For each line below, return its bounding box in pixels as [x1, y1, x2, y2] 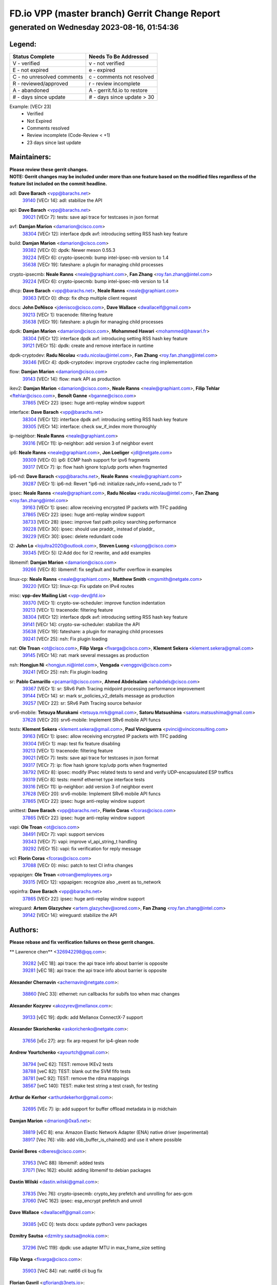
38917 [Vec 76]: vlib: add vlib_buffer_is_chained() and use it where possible [22, 1136, 182, 1143]
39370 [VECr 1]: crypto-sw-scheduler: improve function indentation [22, 599, 166, 606]
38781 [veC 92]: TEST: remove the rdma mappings [22, 1075, 129, 1081]
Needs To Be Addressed [89, 53, 149, 60]
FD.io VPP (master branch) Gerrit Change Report [9, 8, 221, 19]
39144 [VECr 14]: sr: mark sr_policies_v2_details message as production [22, 693, 174, 699]
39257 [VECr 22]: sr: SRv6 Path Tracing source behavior [22, 700, 142, 706]
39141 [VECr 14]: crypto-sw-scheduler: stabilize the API [22, 621, 140, 627]
